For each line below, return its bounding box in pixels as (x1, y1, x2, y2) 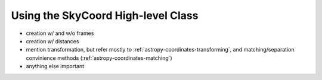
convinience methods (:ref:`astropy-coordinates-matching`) (26, 54, 172, 62)
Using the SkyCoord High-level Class (11, 9, 199, 22)
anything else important (26, 63, 85, 70)
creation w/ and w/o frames (26, 30, 94, 37)
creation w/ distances (26, 37, 79, 44)
